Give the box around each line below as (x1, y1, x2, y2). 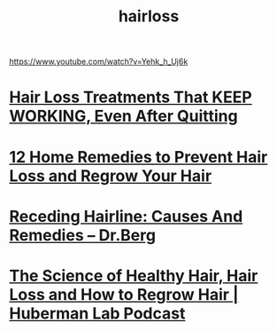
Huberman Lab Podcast (9, 303, 186, 323)
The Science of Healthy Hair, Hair (9, 265, 258, 286)
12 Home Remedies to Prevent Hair (9, 146, 268, 167)
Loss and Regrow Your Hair (9, 166, 212, 185)
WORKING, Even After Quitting (9, 106, 238, 126)
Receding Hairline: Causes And (9, 206, 243, 226)
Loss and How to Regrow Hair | (9, 284, 239, 304)
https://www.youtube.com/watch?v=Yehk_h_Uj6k (9, 56, 189, 67)
